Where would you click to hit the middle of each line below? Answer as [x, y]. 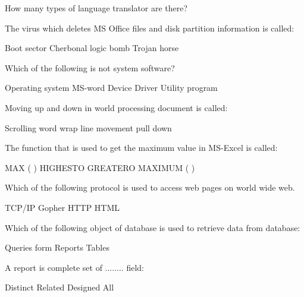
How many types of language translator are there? [96, 8]
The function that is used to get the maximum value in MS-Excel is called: [141, 148]
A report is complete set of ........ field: [74, 267]
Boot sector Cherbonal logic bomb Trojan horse [92, 48]
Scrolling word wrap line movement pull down [88, 127]
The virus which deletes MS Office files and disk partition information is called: [150, 28]
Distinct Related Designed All [59, 287]
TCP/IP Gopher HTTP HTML [62, 207]
